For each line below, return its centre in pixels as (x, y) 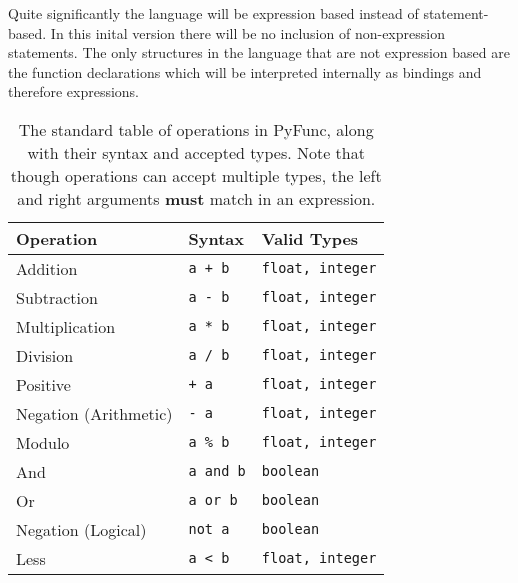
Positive (43, 384)
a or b (213, 500)
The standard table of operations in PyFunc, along (196, 129)
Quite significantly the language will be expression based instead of (213, 13)
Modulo (43, 442)
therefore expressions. (74, 91)
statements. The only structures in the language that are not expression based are (259, 52)
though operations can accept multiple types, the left (196, 175)
